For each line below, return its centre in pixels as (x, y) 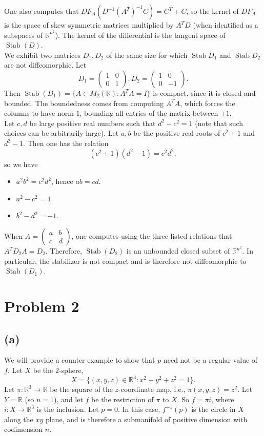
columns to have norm (39, 113)
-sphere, (71, 370)
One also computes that (42, 11)
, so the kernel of (212, 11)
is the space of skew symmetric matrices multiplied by (89, 25)
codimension (24, 429)
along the (19, 419)
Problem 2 (42, 306)
